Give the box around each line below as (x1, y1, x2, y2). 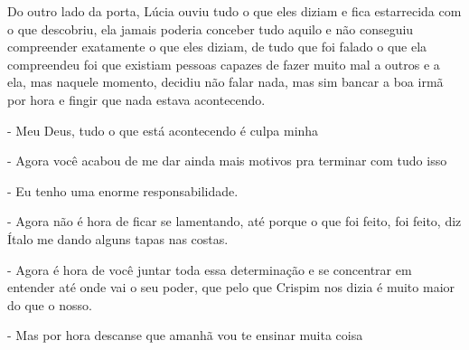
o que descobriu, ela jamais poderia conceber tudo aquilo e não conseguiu (7, 19, 414, 38)
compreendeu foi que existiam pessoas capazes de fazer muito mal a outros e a (7, 54, 440, 73)
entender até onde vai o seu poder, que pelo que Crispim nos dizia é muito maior (7, 278, 455, 297)
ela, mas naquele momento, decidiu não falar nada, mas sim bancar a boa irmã (7, 72, 444, 91)
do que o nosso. (7, 295, 92, 314)
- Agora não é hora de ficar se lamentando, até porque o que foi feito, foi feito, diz (7, 212, 462, 231)
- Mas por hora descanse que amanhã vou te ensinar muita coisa (7, 326, 363, 345)
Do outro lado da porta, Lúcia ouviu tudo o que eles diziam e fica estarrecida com (7, 2, 462, 20)
